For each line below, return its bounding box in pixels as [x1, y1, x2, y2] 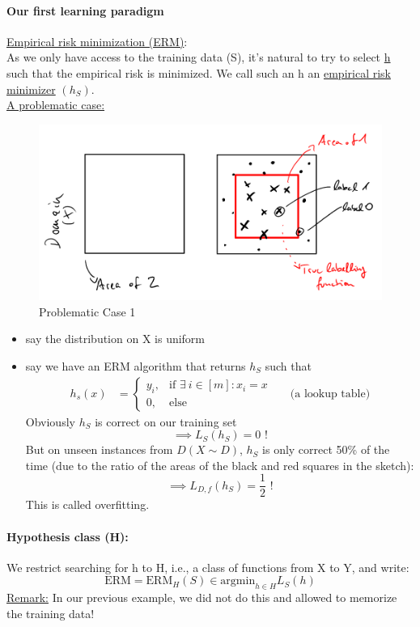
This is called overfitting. [25, 496, 150, 513]
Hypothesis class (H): [6, 527, 129, 544]
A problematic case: [6, 96, 105, 113]
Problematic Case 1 [39, 303, 136, 320]
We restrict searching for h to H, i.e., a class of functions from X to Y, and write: [6, 558, 409, 575]
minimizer [6, 80, 56, 97]
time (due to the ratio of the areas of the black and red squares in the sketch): [25, 456, 414, 473]
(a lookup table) [290, 388, 371, 400]
